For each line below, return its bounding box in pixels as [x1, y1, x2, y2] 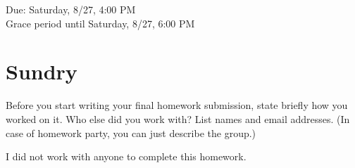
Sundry [6, 57, 77, 86]
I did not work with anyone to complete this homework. [6, 149, 247, 164]
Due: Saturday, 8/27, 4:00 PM [6, 2, 136, 16]
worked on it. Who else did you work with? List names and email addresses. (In [6, 111, 350, 126]
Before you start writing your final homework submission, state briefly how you [6, 98, 348, 112]
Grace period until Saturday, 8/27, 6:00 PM [6, 15, 195, 30]
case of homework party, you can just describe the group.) [6, 125, 256, 140]
